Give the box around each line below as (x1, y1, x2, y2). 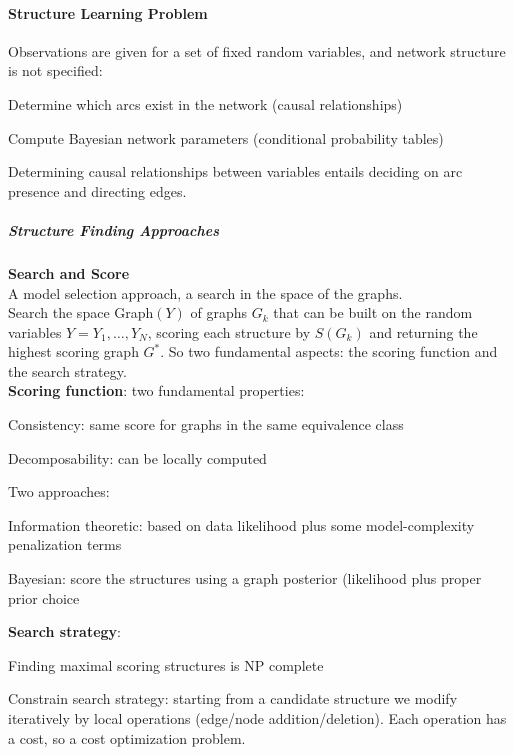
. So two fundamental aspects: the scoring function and (160, 341, 498, 362)
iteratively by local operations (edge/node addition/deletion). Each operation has (8, 708, 507, 729)
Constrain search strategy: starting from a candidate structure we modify (8, 688, 458, 709)
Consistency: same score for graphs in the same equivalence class (8, 414, 404, 435)
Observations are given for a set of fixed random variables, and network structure (8, 40, 506, 61)
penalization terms (8, 534, 122, 555)
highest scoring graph (8, 341, 139, 362)
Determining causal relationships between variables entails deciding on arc (8, 161, 463, 182)
